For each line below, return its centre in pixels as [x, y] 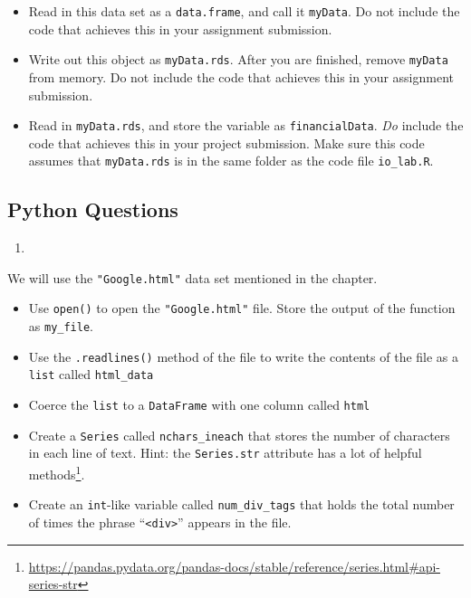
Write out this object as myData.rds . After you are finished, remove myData [238, 59]
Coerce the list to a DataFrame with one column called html [199, 405]
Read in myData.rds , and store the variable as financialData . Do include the [246, 125]
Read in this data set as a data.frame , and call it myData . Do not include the [244, 11]
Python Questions [93, 209]
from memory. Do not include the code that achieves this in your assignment [241, 76]
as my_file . [61, 326]
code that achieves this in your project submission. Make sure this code [226, 142]
